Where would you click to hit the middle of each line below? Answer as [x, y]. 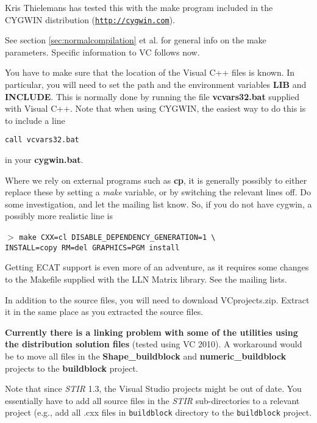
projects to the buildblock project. [72, 368]
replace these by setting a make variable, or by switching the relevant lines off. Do [158, 192]
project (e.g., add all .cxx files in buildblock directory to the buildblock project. [158, 412]
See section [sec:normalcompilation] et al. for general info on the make [136, 40]
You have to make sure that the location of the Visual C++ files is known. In [150, 72]
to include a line [35, 120]
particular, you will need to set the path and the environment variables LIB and [156, 85]
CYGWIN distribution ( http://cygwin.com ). [90, 19]
